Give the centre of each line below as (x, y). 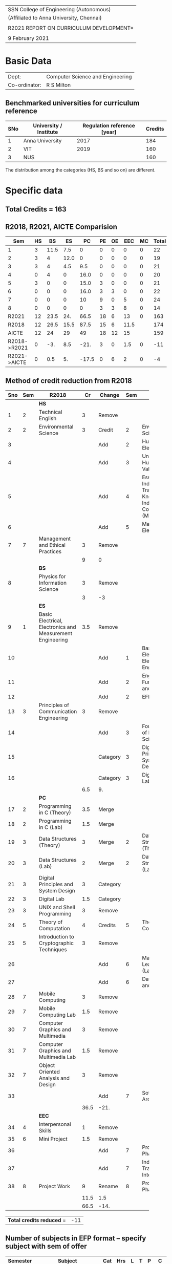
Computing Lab (57, 1015)
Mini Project (53, 1139)
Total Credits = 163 (36, 209)
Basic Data (29, 61)
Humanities (156, 441)
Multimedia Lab (57, 1057)
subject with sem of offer (46, 1246)
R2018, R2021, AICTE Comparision (61, 227)
